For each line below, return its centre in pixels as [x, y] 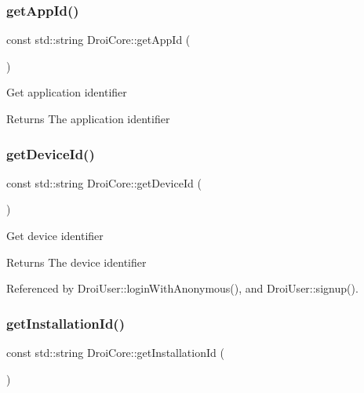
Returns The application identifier [88, 118]
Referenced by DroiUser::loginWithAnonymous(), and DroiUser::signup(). [182, 288]
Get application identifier [67, 92]
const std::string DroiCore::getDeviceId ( [104, 182]
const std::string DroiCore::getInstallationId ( [115, 352]
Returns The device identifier [76, 262]
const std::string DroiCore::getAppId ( [98, 40]
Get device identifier [55, 235]
